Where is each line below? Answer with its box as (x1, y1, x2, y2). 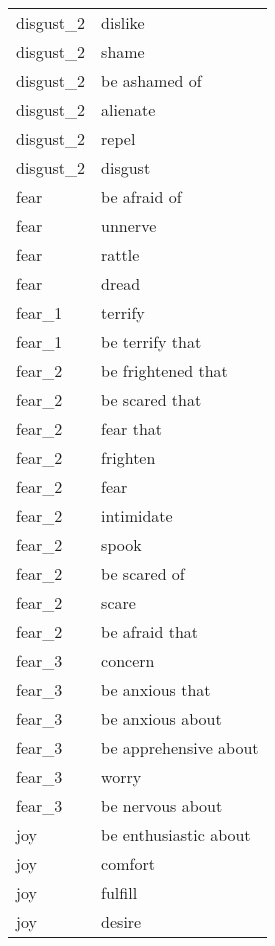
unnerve (101, 214, 157, 237)
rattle (101, 243, 140, 266)
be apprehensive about (101, 736, 259, 759)
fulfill (101, 881, 138, 904)
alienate (101, 98, 156, 121)
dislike (101, 11, 145, 34)
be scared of (101, 562, 185, 585)
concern (101, 649, 155, 672)
